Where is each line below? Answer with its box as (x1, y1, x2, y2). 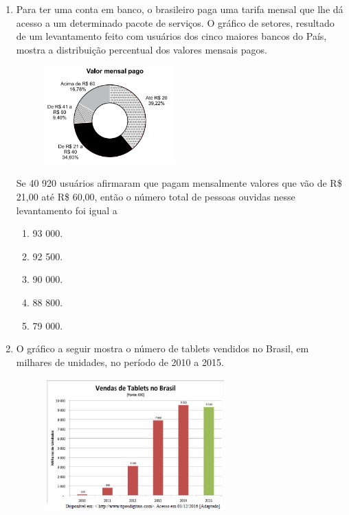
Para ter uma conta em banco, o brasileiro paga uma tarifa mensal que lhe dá (16, 2, 344, 16)
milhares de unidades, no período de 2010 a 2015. (16, 354, 224, 369)
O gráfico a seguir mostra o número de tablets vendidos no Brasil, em (16, 341, 309, 356)
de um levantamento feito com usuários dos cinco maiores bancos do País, (16, 29, 327, 43)
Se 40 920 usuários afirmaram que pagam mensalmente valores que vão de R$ (16, 176, 342, 190)
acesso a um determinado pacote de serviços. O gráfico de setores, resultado (16, 15, 335, 30)
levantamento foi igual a (16, 203, 117, 217)
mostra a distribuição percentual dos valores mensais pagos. (16, 42, 267, 56)
